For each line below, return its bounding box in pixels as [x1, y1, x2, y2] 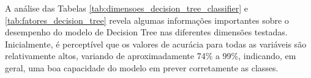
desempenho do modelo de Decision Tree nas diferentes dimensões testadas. [5, 26, 288, 38]
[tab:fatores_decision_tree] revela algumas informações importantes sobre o [5, 13, 289, 26]
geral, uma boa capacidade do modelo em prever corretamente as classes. [5, 61, 279, 74]
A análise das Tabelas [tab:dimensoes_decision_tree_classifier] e [5, 2, 248, 14]
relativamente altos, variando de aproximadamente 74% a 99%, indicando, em [5, 49, 296, 62]
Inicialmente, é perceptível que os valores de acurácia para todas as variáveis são [5, 37, 307, 50]
